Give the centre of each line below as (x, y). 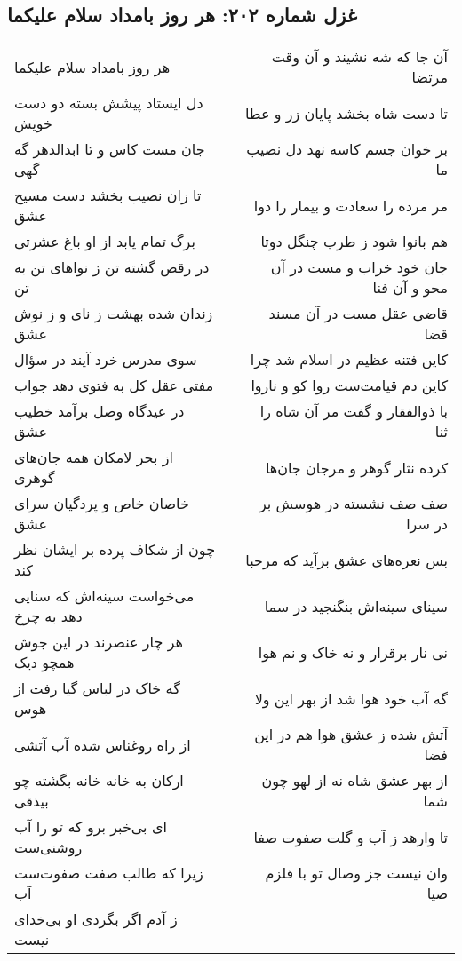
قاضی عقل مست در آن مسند (358, 314)
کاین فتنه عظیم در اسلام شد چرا (349, 360)
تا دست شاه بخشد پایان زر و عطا (346, 113)
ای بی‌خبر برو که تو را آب (91, 827)
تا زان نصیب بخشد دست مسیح (108, 195)
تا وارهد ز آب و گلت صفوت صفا (350, 837)
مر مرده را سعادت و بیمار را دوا (350, 205)
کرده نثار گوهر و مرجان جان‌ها (356, 467)
